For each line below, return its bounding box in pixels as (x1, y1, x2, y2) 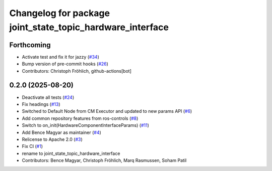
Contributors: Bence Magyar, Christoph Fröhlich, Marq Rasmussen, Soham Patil (22, 157, 187, 163)
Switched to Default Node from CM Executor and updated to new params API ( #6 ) (22, 108, 192, 114)
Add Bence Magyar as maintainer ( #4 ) (22, 129, 102, 135)
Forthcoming (9, 41, 51, 49)
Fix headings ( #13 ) (22, 101, 60, 107)
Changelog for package (9, 8, 110, 19)
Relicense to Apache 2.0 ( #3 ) (22, 136, 83, 142)
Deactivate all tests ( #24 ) (22, 94, 75, 100)
